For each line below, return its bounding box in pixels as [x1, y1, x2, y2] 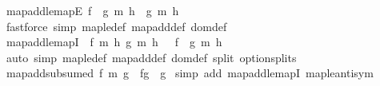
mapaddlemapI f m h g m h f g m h [6, 33, 222, 50]
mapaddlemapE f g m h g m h [6, 2, 179, 18]
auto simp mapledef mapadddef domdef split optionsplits [6, 49, 297, 65]
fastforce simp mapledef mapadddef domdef [6, 18, 227, 34]
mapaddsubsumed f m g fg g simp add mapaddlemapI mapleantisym [6, 64, 374, 81]
